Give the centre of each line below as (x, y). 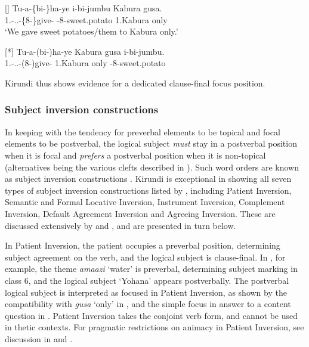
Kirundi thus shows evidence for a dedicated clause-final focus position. (135, 83)
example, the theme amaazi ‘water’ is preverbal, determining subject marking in (151, 269)
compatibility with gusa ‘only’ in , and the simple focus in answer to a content (148, 304)
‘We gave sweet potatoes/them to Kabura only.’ (92, 31)
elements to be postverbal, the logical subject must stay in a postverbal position (151, 143)
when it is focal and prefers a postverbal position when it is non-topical (135, 155)
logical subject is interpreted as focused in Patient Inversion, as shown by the (146, 292)
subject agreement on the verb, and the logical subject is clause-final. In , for (145, 257)
